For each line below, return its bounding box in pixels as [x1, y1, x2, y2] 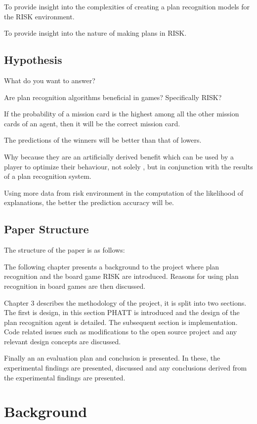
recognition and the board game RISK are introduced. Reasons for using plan [4, 271, 239, 281]
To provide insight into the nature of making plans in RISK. [4, 28, 187, 38]
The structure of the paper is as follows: [4, 245, 125, 255]
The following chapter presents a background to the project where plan [4, 261, 219, 271]
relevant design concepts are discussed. [4, 336, 121, 346]
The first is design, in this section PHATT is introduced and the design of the [4, 307, 240, 318]
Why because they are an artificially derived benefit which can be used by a [4, 151, 234, 161]
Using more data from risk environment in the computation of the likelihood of [4, 187, 244, 198]
